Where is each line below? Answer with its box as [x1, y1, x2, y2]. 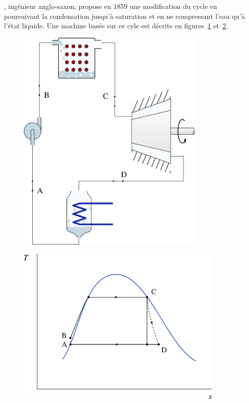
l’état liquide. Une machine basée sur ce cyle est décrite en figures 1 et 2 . [4, 20, 228, 31]
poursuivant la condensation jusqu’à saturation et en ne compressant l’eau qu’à [4, 10, 245, 21]
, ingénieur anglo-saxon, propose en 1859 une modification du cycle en [4, 1, 217, 11]
